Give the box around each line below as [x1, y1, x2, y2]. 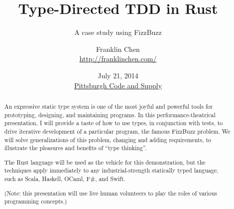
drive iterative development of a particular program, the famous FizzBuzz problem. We [4, 127, 231, 135]
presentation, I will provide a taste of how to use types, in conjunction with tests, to [4, 119, 223, 127]
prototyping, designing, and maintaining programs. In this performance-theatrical [4, 110, 216, 119]
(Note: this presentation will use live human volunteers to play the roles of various [4, 189, 218, 197]
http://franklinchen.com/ [79, 53, 157, 64]
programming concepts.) [4, 197, 67, 206]
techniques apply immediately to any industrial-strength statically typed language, [4, 166, 219, 175]
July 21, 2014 [98, 70, 138, 80]
